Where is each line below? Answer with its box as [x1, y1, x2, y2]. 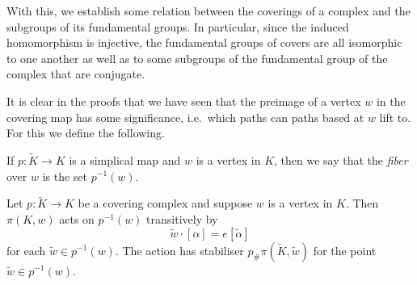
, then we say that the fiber [274, 151, 408, 168]
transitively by [146, 210, 218, 227]
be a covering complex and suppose [78, 195, 253, 212]
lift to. [379, 108, 411, 125]
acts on [59, 210, 95, 227]
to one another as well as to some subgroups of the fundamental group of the [6, 49, 388, 66]
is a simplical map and [69, 151, 181, 168]
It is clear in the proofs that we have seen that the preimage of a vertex [6, 92, 361, 109]
